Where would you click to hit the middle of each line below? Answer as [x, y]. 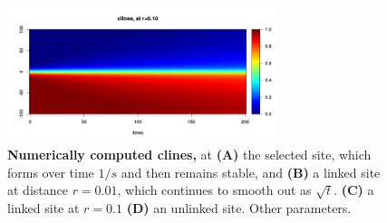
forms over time [51, 172]
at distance [38, 190]
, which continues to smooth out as [214, 190]
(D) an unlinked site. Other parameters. [239, 207]
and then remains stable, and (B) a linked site [251, 172]
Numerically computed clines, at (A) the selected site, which [189, 154]
